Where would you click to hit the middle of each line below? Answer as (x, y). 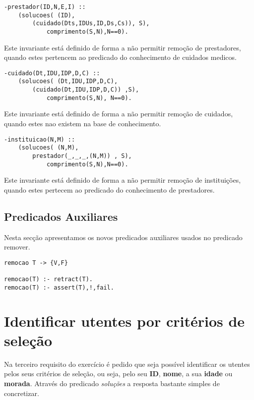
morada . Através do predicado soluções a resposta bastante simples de (112, 383)
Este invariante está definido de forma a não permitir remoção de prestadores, (123, 47)
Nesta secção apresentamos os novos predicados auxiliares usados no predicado (123, 237)
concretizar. (22, 393)
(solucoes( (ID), (47, 15)
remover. (17, 247)
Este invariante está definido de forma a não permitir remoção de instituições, (123, 180)
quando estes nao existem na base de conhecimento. (83, 124)
